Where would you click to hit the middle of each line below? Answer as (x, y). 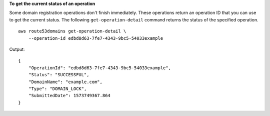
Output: (17, 49)
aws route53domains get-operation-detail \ (72, 31)
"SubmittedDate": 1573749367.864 (69, 96)
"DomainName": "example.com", (65, 82)
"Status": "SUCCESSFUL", (59, 75)
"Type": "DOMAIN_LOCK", (57, 89)
